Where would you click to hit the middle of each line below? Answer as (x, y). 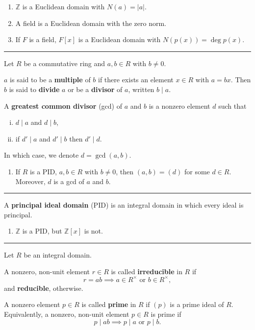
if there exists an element (136, 80)
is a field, (43, 39)
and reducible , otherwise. (44, 288)
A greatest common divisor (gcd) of (63, 106)
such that (232, 106)
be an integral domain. (58, 254)
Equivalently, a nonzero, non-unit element (67, 314)
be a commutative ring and (64, 63)
